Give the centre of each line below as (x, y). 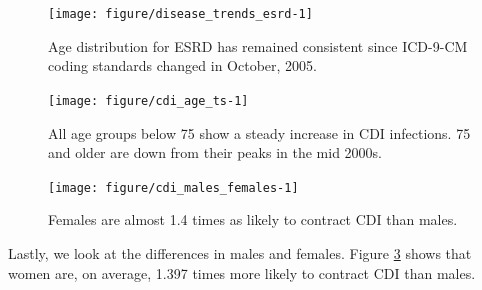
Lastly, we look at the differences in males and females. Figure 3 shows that (240, 252)
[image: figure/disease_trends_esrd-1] (180, 14)
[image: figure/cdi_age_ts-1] (148, 100)
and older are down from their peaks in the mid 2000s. (215, 152)
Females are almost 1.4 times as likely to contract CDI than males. (253, 219)
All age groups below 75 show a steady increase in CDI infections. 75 (259, 132)
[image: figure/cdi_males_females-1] (173, 187)
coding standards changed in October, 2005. (182, 65)
